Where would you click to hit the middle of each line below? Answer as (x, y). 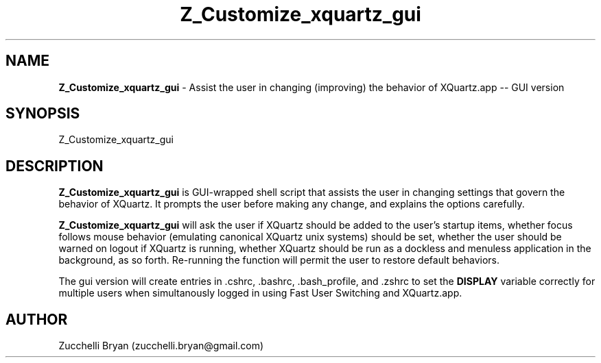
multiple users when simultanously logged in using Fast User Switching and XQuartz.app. (260, 293)
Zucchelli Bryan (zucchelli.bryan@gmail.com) (161, 346)
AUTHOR (37, 319)
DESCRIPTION (55, 166)
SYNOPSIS (43, 114)
